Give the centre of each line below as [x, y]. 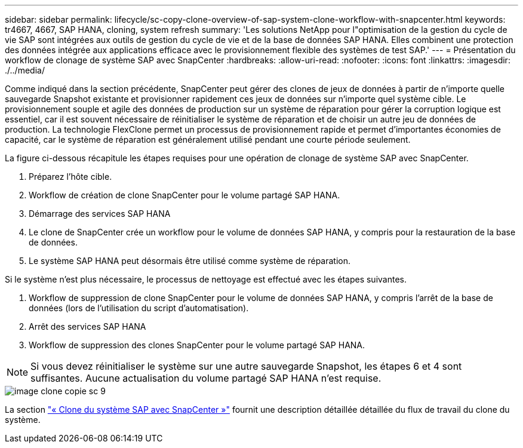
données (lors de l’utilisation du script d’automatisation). [139, 308]
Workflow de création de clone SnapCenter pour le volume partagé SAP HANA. [184, 195]
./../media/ [25, 70]
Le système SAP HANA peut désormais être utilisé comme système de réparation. [190, 261]
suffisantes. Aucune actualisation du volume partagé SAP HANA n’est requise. [206, 378]
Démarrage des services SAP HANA [100, 214]
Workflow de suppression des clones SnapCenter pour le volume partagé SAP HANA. [197, 345]
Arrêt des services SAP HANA [87, 326]
